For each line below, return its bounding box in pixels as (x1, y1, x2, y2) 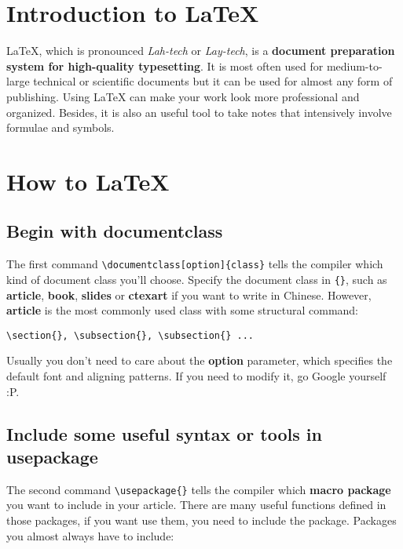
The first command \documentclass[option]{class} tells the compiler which (6, 256, 383, 272)
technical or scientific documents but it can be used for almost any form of (33, 73, 393, 89)
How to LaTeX (6, 165, 170, 197)
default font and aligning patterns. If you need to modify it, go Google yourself (6, 368, 387, 384)
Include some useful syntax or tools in (6, 421, 322, 445)
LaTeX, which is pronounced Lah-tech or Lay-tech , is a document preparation (6, 42, 395, 59)
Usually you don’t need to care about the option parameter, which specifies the (6, 352, 393, 369)
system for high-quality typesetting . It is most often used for (6, 57, 324, 74)
